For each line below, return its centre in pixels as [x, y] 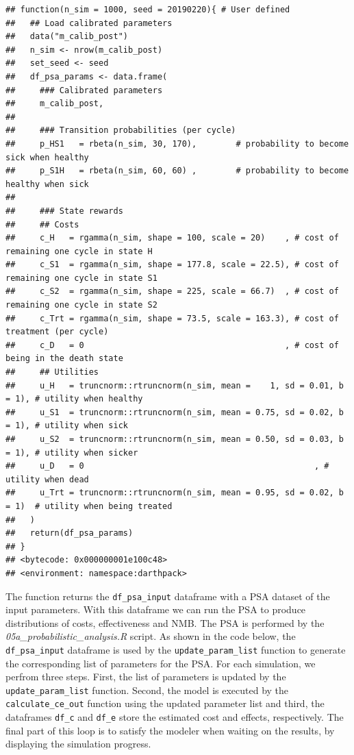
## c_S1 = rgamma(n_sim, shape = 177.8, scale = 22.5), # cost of [172, 265]
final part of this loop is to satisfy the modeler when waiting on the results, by [170, 730]
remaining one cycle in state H [79, 251]
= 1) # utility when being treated [89, 506]
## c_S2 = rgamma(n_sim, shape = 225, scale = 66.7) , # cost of [172, 292]
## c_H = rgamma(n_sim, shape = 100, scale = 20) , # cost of [172, 238]
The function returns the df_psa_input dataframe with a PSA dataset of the [168, 596]
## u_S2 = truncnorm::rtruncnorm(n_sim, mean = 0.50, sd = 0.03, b [175, 439]
